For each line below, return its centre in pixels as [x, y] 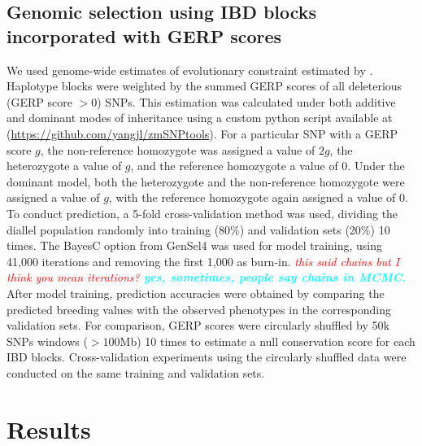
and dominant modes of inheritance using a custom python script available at [200, 118]
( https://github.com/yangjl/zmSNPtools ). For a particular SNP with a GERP [202, 133]
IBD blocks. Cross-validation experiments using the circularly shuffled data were [207, 357]
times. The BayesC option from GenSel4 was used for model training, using [195, 245]
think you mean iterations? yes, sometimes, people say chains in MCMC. [207, 277]
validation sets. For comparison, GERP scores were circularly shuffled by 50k [198, 325]
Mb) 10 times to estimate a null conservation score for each [268, 341]
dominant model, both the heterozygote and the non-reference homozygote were [206, 181]
